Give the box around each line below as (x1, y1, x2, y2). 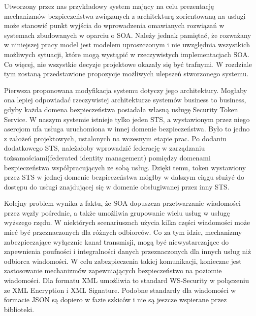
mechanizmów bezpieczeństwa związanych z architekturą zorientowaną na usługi (4, 10, 246, 21)
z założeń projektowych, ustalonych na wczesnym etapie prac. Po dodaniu (4, 133, 226, 143)
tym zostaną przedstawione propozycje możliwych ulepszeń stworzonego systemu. (4, 68, 249, 79)
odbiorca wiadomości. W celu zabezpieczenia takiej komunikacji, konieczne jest (4, 255, 242, 266)
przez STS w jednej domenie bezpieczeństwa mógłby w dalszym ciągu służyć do (4, 172, 244, 182)
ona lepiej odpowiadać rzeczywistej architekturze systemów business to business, (4, 95, 246, 105)
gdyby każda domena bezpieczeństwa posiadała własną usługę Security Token (4, 104, 238, 114)
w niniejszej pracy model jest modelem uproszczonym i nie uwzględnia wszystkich (4, 39, 250, 50)
